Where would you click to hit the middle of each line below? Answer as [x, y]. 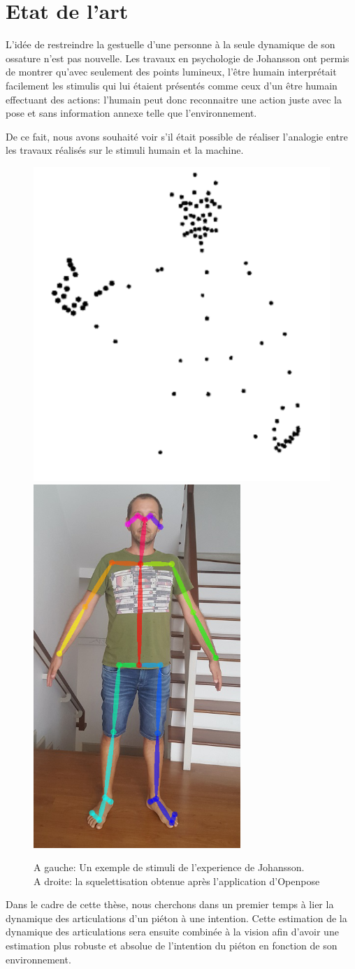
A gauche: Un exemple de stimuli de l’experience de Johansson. [169, 867]
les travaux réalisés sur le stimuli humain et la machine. [125, 150]
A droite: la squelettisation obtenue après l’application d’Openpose [177, 881]
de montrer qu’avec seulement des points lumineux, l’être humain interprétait [171, 72]
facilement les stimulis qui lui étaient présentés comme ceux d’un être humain [172, 85]
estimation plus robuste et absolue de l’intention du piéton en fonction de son [172, 946]
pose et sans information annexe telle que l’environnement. [131, 113]
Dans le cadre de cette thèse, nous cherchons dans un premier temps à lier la [170, 904]
